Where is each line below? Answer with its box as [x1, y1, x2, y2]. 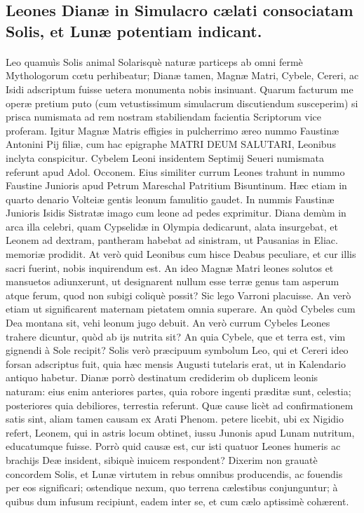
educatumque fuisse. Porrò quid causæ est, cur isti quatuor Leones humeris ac [6, 439, 341, 453]
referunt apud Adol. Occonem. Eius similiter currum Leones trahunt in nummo [6, 164, 345, 179]
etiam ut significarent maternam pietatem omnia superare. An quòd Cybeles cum [6, 301, 356, 316]
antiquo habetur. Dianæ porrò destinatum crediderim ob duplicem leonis [6, 370, 318, 385]
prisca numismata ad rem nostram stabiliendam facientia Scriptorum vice [6, 109, 322, 124]
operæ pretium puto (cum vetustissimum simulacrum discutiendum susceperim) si [6, 95, 358, 110]
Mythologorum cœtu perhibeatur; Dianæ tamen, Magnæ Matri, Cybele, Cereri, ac [6, 68, 359, 83]
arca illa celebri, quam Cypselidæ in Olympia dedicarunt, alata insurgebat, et [6, 219, 339, 233]
